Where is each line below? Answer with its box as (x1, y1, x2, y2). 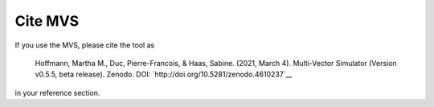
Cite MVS (14, 12, 80, 30)
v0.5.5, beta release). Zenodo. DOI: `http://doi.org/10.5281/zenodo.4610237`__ (35, 69, 293, 80)
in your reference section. (14, 88, 100, 97)
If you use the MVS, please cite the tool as (14, 40, 155, 50)
